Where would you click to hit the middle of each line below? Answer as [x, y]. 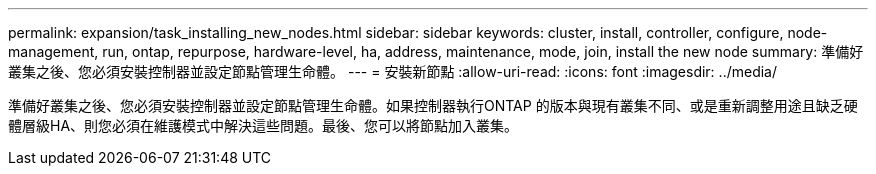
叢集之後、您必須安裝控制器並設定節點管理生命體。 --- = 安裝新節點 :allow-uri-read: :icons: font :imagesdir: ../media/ [393, 71]
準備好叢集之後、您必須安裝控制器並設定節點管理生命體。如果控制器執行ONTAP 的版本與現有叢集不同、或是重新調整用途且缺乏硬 [433, 105]
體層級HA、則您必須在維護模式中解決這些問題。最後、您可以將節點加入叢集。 [263, 125]
